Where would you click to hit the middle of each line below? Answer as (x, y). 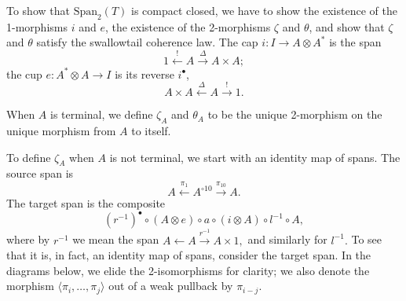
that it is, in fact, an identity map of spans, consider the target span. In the (189, 255)
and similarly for (287, 239)
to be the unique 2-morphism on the (295, 114)
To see (367, 239)
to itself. (151, 130)
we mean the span (116, 239)
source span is (40, 173)
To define (29, 157)
